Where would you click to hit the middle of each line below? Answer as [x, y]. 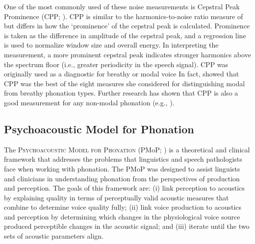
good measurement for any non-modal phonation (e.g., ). [89, 102]
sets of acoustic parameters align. [54, 236]
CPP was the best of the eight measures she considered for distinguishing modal [125, 83]
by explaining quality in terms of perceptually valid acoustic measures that [116, 197]
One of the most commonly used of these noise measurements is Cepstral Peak [122, 6]
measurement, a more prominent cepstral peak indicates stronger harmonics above [127, 54]
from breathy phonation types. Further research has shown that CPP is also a [121, 93]
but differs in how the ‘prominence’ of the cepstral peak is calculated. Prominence [127, 26]
